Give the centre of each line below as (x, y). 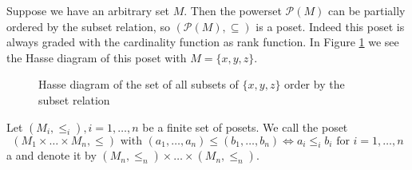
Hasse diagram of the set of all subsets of (139, 84)
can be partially (366, 10)
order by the (315, 84)
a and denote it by (51, 155)
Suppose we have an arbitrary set (88, 10)
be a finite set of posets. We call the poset (245, 127)
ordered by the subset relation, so (88, 26)
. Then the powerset (233, 10)
